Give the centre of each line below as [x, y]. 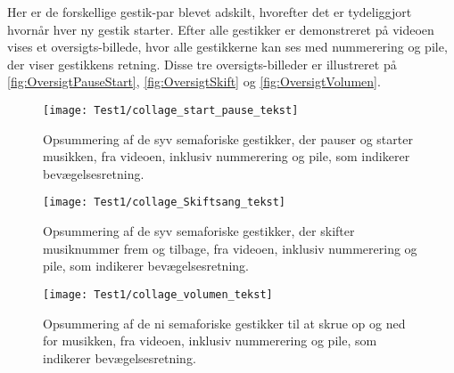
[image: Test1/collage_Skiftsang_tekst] [165, 203]
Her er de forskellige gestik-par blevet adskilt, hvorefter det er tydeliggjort [210, 12]
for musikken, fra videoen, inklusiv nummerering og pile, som [210, 341]
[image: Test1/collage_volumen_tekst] [158, 294]
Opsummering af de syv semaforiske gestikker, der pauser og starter [228, 138]
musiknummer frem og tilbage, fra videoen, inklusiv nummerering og [230, 248]
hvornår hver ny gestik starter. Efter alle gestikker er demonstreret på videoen [221, 29]
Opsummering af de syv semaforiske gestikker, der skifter [199, 231]
